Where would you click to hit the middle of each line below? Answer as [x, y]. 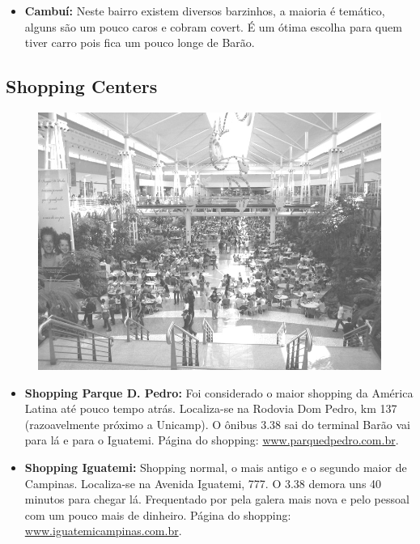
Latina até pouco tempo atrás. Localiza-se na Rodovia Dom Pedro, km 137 [211, 408]
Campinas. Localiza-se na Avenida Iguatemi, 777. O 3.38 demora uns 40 [203, 483]
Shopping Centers [82, 86]
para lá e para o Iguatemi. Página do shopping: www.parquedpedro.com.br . [212, 440]
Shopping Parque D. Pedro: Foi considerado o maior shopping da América [219, 392]
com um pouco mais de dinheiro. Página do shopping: [158, 514]
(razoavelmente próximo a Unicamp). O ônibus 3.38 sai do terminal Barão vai [217, 424]
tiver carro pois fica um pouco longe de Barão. [140, 42]
